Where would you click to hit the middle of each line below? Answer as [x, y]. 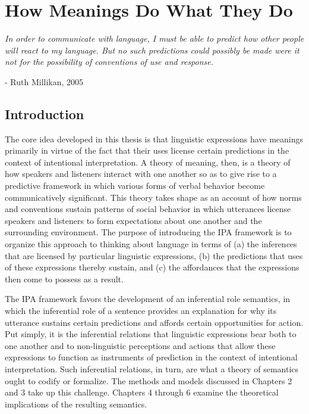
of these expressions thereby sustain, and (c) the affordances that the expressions [152, 267]
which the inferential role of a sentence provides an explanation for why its [141, 311]
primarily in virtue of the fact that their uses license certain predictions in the [147, 150]
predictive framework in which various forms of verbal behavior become [135, 186]
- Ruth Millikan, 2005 [44, 81]
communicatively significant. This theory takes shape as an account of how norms [153, 197]
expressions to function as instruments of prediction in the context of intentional [151, 357]
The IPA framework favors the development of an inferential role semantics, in [148, 299]
